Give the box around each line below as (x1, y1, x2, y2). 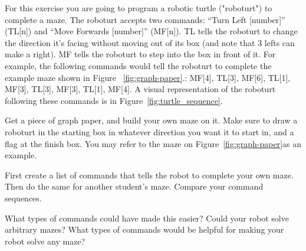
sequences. (5, 191, 42, 204)
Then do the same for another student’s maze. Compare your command (5, 180, 264, 193)
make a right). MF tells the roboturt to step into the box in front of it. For (5, 48, 276, 60)
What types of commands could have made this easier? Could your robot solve (5, 211, 289, 224)
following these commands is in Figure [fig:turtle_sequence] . (5, 94, 223, 106)
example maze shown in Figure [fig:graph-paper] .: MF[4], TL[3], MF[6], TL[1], (5, 71, 291, 83)
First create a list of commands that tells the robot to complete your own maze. (5, 168, 294, 181)
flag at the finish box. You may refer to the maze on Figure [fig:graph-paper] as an (5, 137, 302, 149)
